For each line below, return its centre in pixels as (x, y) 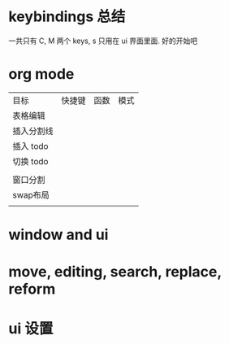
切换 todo (30, 161)
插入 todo (30, 146)
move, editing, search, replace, (115, 272)
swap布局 (31, 194)
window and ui (58, 235)
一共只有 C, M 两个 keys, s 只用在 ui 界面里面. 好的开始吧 (103, 41)
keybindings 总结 (67, 17)
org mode (41, 74)
